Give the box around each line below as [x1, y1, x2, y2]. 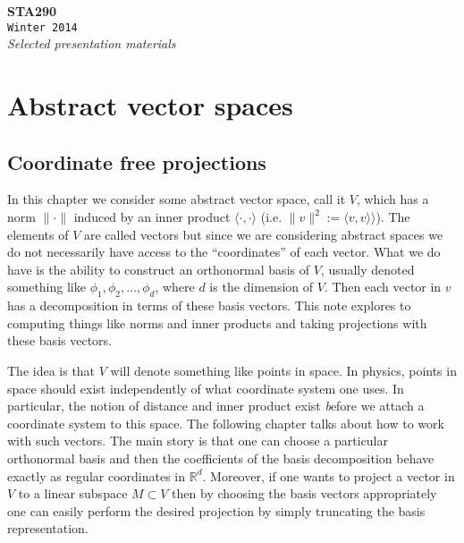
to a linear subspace [18, 484, 128, 503]
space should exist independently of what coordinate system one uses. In [7, 378, 404, 397]
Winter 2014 [7, 21, 78, 34]
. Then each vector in [324, 277, 442, 296]
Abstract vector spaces [7, 87, 293, 123]
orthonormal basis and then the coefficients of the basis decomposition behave [7, 448, 434, 467]
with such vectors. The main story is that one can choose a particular [7, 431, 388, 450]
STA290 [7, 2, 57, 20]
